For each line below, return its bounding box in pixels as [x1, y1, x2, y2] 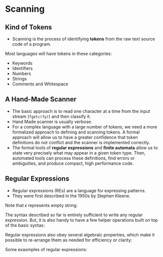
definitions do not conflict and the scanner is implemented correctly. [12, 139, 150, 145]
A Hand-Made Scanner [5, 95, 77, 103]
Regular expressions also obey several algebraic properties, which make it [5, 231, 155, 237]
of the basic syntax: [5, 222, 45, 228]
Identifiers [12, 65, 33, 71]
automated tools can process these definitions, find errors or [12, 155, 135, 161]
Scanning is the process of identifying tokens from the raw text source [12, 36, 155, 42]
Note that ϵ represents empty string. [5, 202, 78, 208]
